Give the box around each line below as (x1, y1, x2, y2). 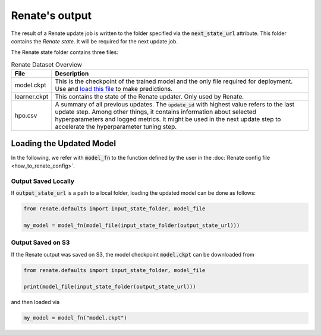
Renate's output (11, 9, 92, 22)
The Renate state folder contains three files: (11, 49, 118, 56)
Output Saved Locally (11, 177, 74, 185)
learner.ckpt (14, 93, 49, 101)
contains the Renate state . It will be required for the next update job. (11, 37, 178, 45)
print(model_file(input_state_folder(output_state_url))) (23, 283, 196, 290)
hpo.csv (14, 112, 37, 120)
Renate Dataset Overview (11, 60, 83, 68)
